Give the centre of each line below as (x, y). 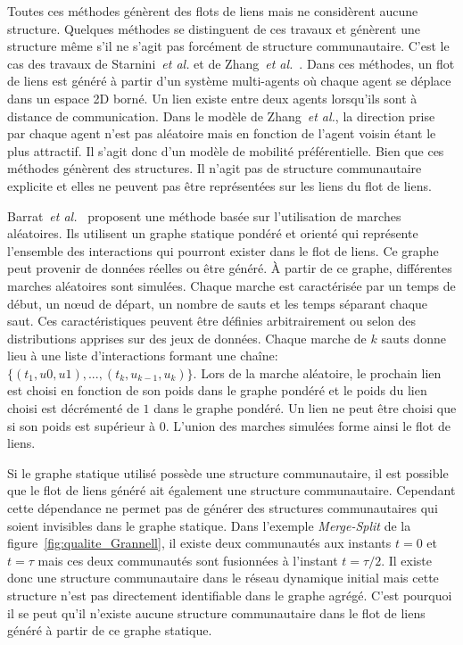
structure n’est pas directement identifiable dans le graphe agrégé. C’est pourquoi (230, 595)
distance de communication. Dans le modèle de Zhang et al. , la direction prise (221, 116)
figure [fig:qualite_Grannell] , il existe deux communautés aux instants (199, 543)
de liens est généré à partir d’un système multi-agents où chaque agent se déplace (229, 81)
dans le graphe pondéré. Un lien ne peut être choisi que (305, 408)
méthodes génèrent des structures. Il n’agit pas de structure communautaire (215, 168)
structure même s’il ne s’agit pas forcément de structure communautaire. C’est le (228, 46)
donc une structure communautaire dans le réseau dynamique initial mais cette (223, 578)
